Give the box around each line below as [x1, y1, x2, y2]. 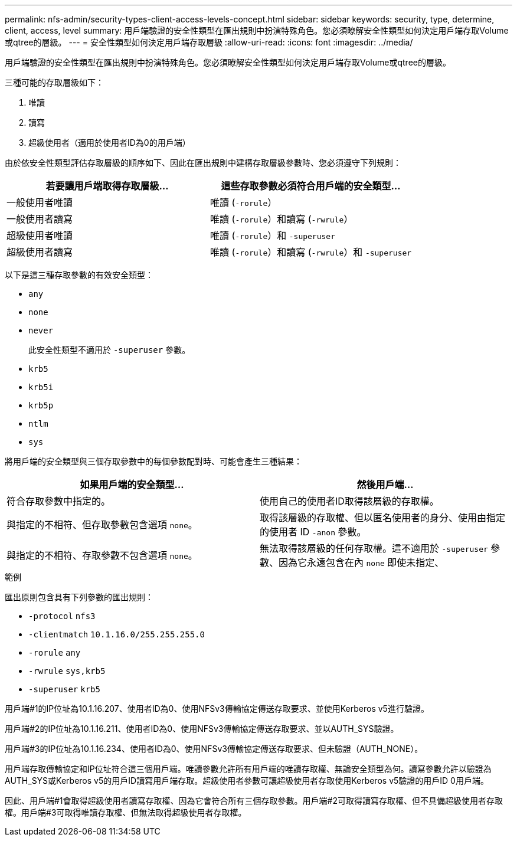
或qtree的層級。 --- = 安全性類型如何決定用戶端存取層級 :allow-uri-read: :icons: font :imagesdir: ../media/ [5, 37, 413, 47]
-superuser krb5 [28, 685, 100, 694]
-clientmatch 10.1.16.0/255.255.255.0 [28, 630, 205, 639]
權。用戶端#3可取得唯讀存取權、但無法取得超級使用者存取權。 [5, 807, 247, 817]
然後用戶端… [356, 479, 414, 490]
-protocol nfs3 [28, 611, 96, 621]
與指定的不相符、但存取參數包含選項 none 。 [6, 519, 198, 531]
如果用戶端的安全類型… [80, 479, 184, 490]
